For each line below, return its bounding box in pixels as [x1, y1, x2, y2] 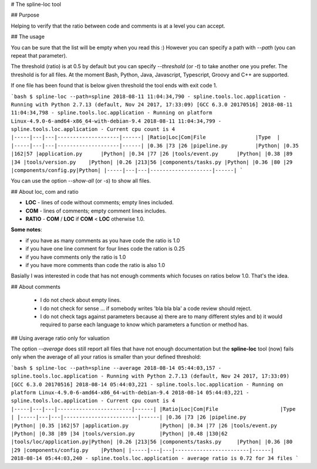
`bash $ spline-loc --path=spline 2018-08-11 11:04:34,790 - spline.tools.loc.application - [11, 93, 287, 100]
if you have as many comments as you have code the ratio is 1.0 [25, 237, 180, 244]
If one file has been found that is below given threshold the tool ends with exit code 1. [11, 82, 217, 89]
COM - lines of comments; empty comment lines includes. [25, 207, 167, 214]
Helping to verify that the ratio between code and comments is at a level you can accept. [11, 22, 225, 29]
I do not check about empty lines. [40, 296, 122, 303]
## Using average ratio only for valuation [11, 335, 110, 342]
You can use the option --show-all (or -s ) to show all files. [11, 177, 151, 184]
